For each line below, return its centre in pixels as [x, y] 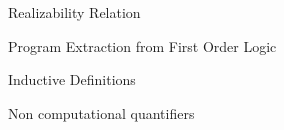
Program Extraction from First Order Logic [142, 45]
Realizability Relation [74, 12]
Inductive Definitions [72, 79]
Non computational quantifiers [101, 112]
